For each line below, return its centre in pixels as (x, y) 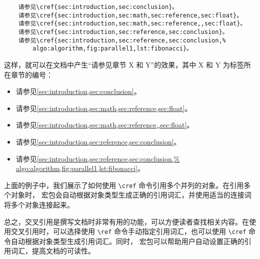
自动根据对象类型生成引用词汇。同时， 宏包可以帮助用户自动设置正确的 (127, 241)
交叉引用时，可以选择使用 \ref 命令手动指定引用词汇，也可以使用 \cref (128, 231)
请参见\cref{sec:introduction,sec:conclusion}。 (98, 7)
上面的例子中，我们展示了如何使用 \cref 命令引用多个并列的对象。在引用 (124, 185)
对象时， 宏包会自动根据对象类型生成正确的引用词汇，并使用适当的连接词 (131, 195)
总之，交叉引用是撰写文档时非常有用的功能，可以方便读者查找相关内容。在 (126, 221)
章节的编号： (32, 74)
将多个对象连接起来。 (39, 204)
